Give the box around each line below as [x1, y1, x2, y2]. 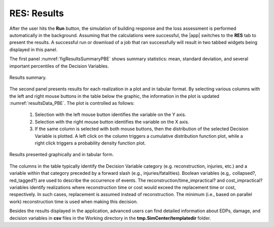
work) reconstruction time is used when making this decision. [9, 198, 138, 205]
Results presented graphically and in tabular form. [9, 152, 114, 158]
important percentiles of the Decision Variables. [9, 63, 109, 69]
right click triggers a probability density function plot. [35, 140, 146, 146]
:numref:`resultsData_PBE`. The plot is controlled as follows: [9, 100, 134, 106]
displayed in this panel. [9, 46, 58, 53]
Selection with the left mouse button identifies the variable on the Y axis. [35, 111, 186, 118]
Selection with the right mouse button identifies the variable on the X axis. [35, 119, 190, 125]
